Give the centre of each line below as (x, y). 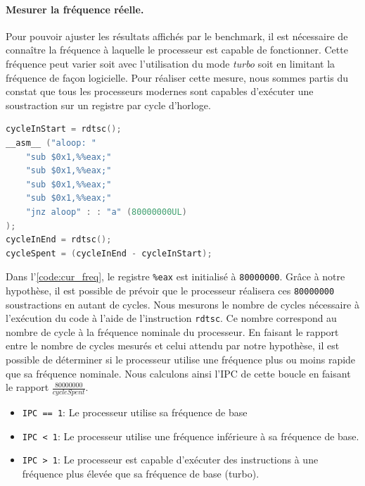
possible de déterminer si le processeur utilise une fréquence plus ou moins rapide (181, 360)
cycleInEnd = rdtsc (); (59, 240)
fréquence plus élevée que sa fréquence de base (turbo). (141, 474)
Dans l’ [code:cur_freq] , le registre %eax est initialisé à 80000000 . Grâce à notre (175, 276)
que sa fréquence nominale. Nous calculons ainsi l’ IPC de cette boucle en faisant (178, 373)
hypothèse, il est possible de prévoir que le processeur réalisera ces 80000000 (170, 290)
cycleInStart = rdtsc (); (64, 129)
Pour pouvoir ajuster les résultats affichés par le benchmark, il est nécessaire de (177, 36)
